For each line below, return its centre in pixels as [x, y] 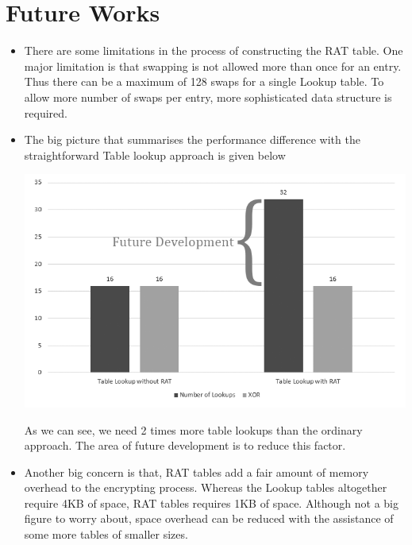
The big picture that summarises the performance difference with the [192, 139]
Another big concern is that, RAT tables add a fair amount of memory [196, 472]
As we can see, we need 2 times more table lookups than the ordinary [193, 429]
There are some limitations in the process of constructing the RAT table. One [214, 50]
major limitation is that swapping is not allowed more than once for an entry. [213, 66]
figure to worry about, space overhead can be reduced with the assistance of [209, 518]
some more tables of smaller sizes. [106, 534]
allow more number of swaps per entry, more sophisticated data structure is [208, 97]
